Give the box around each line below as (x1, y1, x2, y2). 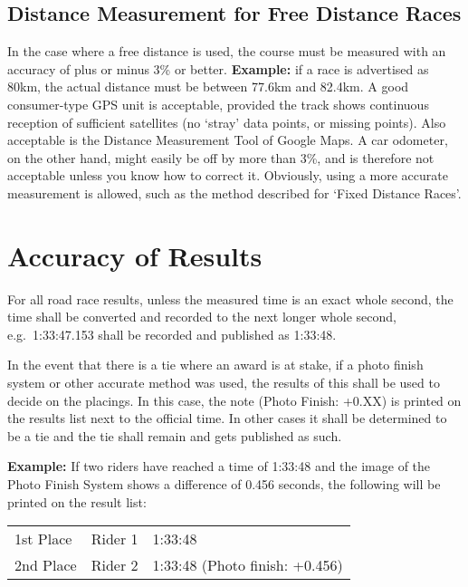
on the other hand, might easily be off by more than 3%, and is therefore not (7, 148, 435, 167)
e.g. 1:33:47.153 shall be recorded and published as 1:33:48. (7, 324, 337, 343)
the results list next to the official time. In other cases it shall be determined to (7, 409, 447, 428)
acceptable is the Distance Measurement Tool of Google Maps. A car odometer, (7, 130, 448, 149)
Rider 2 (91, 554, 138, 576)
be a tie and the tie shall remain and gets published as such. (7, 426, 342, 445)
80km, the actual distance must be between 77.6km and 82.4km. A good (7, 77, 409, 96)
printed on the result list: (7, 492, 147, 511)
